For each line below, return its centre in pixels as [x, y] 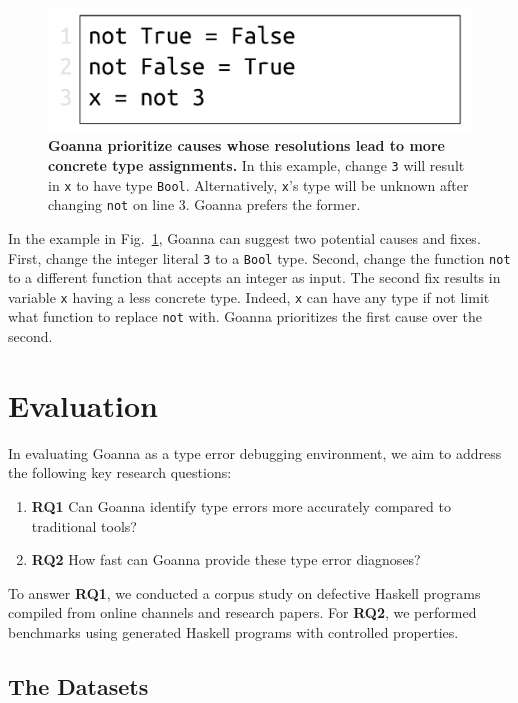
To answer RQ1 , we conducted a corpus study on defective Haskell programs [244, 592]
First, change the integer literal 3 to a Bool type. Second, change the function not [259, 257]
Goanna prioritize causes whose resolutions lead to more [246, 145]
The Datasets [78, 685]
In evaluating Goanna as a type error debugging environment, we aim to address [255, 452]
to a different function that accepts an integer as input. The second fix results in [254, 277]
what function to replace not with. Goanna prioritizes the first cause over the [245, 316]
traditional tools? [84, 525]
